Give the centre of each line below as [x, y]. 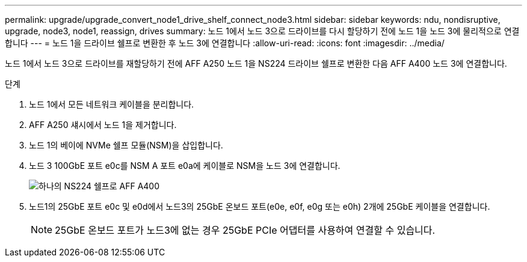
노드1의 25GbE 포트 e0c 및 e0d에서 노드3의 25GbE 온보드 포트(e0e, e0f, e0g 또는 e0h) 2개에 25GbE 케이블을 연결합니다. [260, 206]
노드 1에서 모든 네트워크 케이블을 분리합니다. [112, 104]
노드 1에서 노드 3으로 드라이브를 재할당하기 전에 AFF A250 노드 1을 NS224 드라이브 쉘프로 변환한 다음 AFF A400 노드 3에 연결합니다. [256, 63]
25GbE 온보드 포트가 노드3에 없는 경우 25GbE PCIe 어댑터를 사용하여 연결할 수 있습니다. [245, 230]
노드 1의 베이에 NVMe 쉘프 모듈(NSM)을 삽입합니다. [126, 145]
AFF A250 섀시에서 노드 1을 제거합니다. [103, 125]
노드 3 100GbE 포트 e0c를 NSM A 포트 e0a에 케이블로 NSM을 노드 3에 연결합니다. [185, 166]
